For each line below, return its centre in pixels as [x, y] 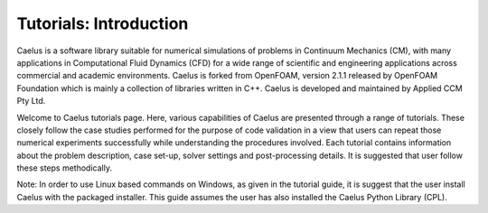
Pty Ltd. [31, 101]
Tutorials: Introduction [103, 23]
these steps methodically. [65, 168]
